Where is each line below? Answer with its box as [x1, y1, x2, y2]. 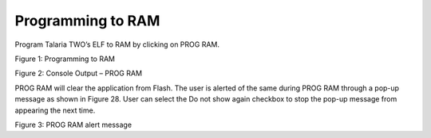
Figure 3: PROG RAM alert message [14, 120, 132, 129]
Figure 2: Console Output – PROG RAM [14, 68, 143, 79]
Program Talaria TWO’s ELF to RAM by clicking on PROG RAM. [14, 40, 219, 49]
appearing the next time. [14, 105, 96, 115]
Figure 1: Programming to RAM [14, 54, 116, 63]
